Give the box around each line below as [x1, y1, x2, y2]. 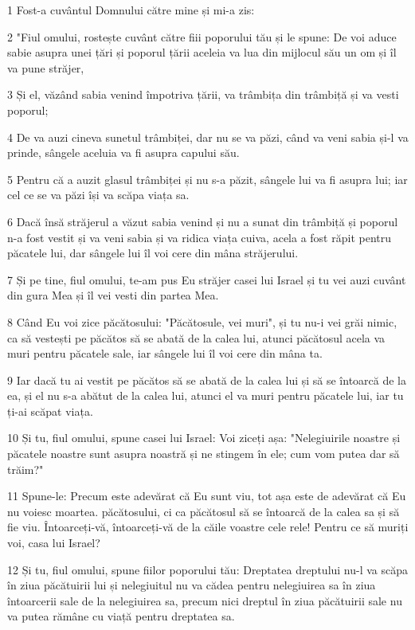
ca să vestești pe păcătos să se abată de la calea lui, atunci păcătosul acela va [7, 329, 386, 346]
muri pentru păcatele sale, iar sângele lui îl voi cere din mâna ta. [7, 345, 323, 362]
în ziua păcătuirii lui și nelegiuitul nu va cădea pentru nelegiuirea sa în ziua [7, 577, 376, 593]
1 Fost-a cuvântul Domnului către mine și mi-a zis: [7, 2, 255, 18]
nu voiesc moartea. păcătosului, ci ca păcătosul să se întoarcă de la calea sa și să [7, 503, 400, 519]
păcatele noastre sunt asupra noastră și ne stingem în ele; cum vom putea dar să [7, 445, 400, 462]
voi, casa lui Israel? [7, 534, 100, 551]
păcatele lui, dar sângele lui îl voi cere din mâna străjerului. [7, 245, 299, 261]
